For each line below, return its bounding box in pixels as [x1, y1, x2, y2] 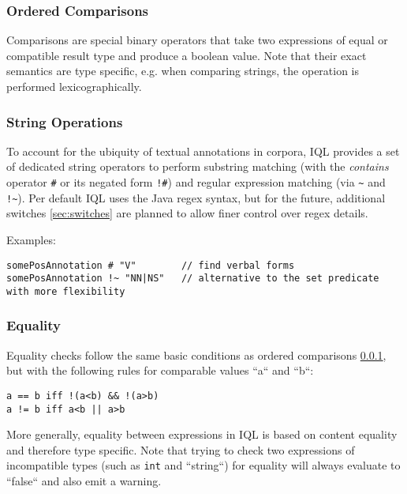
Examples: [6, 231, 56, 247]
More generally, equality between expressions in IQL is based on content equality [6, 426, 398, 443]
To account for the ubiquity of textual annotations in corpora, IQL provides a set [6, 142, 400, 159]
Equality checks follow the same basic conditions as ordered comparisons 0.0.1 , [6, 346, 386, 363]
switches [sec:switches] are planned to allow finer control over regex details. [6, 205, 368, 221]
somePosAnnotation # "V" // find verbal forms [6, 259, 295, 271]
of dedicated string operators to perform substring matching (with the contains [6, 158, 389, 175]
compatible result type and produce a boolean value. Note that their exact [6, 47, 367, 63]
